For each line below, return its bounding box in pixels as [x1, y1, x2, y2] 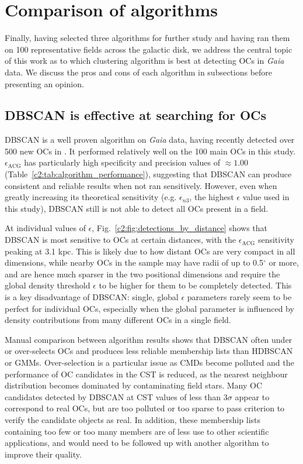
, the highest [189, 191, 234, 203]
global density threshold [5, 279, 90, 291]
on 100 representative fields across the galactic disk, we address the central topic [5, 43, 292, 55]
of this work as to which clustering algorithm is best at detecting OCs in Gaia [5, 54, 284, 67]
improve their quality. [5, 448, 82, 460]
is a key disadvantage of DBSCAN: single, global [5, 291, 179, 303]
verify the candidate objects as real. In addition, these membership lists [5, 413, 261, 425]
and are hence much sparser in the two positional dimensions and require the [5, 267, 280, 280]
